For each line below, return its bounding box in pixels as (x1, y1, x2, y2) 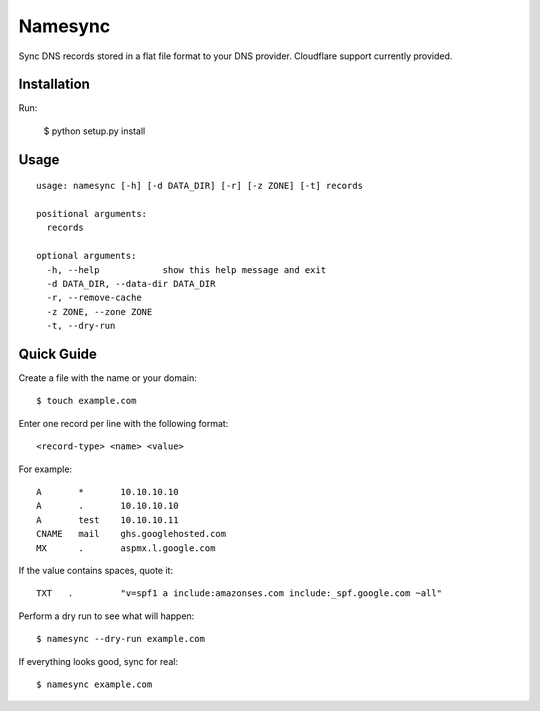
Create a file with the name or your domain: (18, 372, 197, 384)
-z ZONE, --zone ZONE (46, 306, 153, 317)
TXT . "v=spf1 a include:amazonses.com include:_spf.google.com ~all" (36, 588, 443, 599)
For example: (18, 463, 73, 475)
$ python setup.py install (43, 125, 146, 137)
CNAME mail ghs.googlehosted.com (36, 528, 227, 540)
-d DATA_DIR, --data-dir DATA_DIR (46, 278, 216, 289)
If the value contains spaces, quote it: (18, 564, 174, 576)
